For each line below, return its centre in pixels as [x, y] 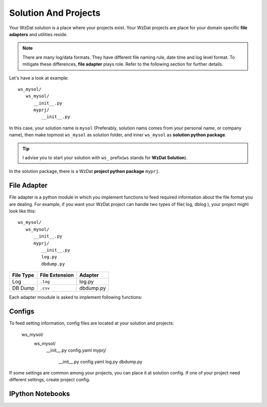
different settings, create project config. [50, 380]
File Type [23, 275]
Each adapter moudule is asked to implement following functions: [76, 297]
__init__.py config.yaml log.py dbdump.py [101, 362]
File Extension [57, 275]
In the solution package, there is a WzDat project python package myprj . [85, 171]
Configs [22, 311]
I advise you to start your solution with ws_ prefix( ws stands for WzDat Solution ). [105, 158]
